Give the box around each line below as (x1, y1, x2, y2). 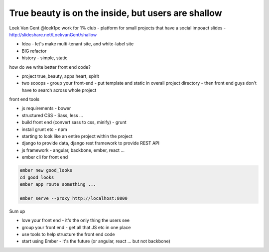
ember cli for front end (21, 154, 68, 160)
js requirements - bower (21, 105, 71, 112)
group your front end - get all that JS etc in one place (21, 224, 131, 230)
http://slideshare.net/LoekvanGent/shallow (9, 31, 97, 37)
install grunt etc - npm (21, 126, 67, 132)
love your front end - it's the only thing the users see (21, 217, 130, 224)
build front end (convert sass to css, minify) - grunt (21, 120, 127, 126)
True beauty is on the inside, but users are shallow (9, 7, 222, 18)
